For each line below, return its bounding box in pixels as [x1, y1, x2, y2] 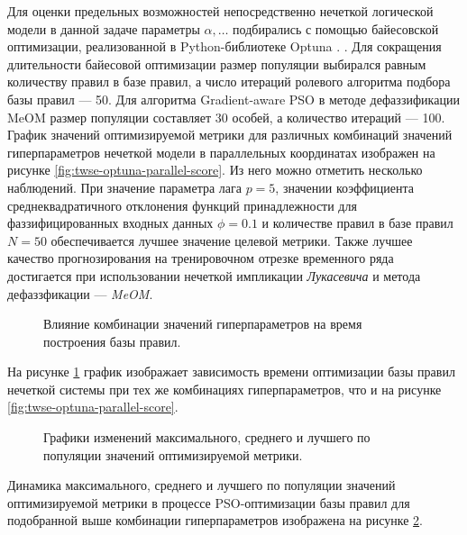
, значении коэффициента [275, 177, 414, 196]
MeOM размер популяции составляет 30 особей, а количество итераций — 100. [7, 107, 445, 126]
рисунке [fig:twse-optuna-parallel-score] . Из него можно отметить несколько [7, 160, 423, 179]
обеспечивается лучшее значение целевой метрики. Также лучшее [50, 231, 413, 249]
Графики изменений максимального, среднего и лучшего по [43, 428, 371, 447]
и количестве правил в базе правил [261, 213, 453, 232]
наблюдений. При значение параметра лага [7, 177, 242, 196]
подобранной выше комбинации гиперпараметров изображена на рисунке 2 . [7, 511, 423, 530]
